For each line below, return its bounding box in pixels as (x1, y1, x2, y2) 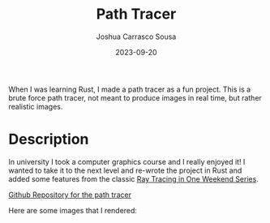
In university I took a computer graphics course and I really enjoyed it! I (8, 157, 246, 166)
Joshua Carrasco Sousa (96, 32, 177, 41)
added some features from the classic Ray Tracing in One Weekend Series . (8, 174, 259, 183)
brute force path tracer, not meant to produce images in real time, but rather (8, 92, 262, 102)
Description (8, 131, 89, 148)
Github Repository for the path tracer (8, 190, 132, 199)
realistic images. (8, 101, 63, 111)
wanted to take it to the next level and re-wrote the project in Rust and (8, 165, 242, 175)
